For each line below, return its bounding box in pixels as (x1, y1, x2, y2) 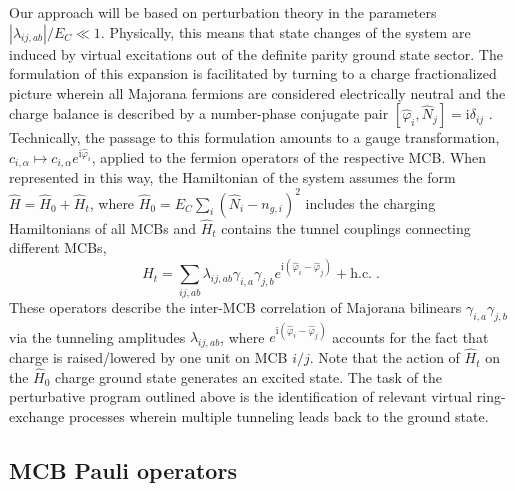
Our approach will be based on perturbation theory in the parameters (9, 2, 437, 22)
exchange (9, 406, 65, 427)
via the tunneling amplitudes (9, 326, 186, 347)
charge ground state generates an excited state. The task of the (55, 366, 443, 387)
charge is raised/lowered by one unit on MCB (9, 347, 288, 368)
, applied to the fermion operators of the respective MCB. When (91, 146, 487, 167)
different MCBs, (9, 237, 107, 258)
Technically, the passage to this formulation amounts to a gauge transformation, (9, 127, 500, 148)
